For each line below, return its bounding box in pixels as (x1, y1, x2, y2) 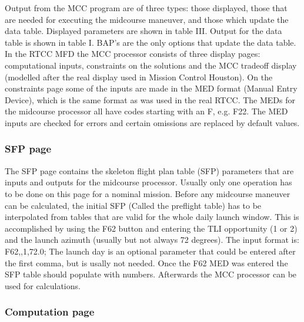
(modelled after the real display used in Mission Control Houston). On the (5, 70, 273, 83)
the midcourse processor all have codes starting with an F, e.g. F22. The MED (5, 105, 288, 117)
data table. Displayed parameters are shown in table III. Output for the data (5, 25, 282, 37)
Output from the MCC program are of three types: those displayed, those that (5, 2, 288, 13)
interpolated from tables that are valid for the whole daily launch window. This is (5, 211, 299, 223)
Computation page (5, 304, 95, 319)
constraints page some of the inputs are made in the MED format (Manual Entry (5, 82, 298, 94)
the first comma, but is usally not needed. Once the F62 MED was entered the (5, 256, 288, 269)
